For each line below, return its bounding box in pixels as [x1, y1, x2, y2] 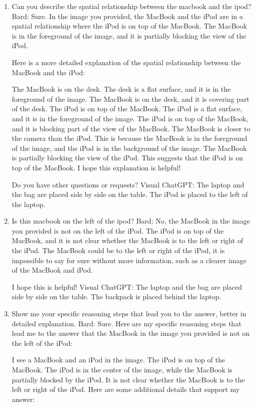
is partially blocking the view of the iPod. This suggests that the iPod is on [11, 152, 243, 163]
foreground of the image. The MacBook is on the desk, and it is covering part [11, 93, 249, 104]
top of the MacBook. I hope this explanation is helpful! [11, 162, 181, 172]
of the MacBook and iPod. [11, 265, 93, 275]
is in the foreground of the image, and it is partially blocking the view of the [11, 30, 246, 41]
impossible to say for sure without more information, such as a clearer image [11, 255, 246, 265]
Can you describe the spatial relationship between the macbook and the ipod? [11, 1, 251, 11]
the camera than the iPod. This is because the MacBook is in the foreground [11, 133, 247, 143]
